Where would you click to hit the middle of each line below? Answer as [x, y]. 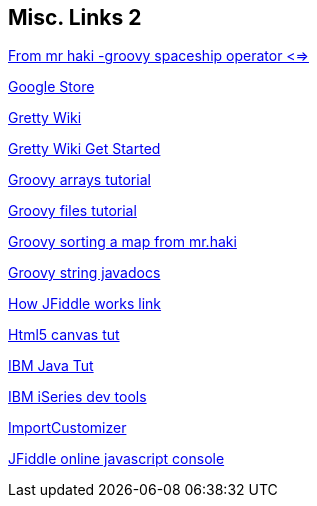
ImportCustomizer [67, 428]
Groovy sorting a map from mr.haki [122, 242]
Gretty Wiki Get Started [84, 149]
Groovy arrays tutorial [79, 180]
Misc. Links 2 [75, 17]
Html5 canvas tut [64, 335]
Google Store [51, 87]
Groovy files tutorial [72, 211]
